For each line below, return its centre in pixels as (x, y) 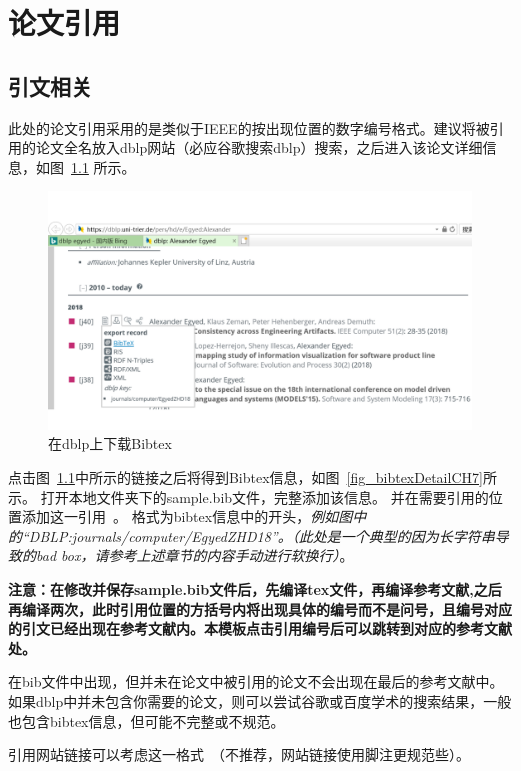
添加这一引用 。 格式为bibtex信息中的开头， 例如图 (187, 516)
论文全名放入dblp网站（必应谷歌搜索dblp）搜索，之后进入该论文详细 (259, 147)
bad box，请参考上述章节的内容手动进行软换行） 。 (194, 555)
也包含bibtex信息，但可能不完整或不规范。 (146, 720)
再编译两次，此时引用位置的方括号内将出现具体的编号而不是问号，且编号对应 (260, 608)
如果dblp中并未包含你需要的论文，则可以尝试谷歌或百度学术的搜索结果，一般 (260, 700)
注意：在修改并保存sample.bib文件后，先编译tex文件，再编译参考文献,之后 (255, 589)
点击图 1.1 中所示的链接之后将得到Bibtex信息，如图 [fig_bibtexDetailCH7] (245, 477)
